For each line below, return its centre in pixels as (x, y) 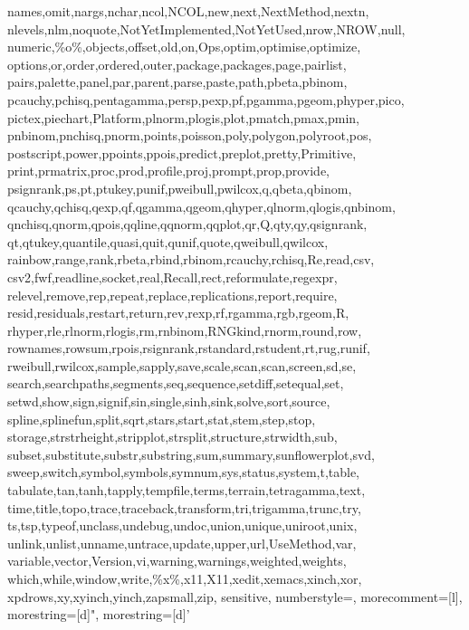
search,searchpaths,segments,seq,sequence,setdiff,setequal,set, (176, 383)
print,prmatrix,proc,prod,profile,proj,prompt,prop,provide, (169, 171)
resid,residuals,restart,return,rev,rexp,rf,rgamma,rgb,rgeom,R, (178, 313)
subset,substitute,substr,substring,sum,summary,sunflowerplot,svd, (191, 454)
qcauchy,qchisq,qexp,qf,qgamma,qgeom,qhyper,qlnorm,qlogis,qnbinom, (201, 206)
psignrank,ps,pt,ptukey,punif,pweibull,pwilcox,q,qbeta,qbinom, (180, 188)
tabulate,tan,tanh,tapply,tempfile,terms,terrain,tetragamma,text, (187, 490)
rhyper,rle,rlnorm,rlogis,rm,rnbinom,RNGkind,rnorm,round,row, (185, 330)
